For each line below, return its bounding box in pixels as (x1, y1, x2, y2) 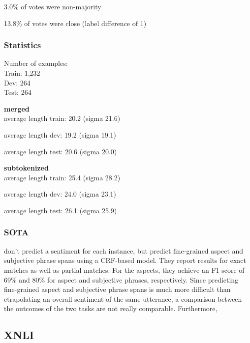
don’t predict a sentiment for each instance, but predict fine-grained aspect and (4, 245, 244, 256)
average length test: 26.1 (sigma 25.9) (4, 205, 117, 215)
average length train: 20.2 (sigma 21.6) (4, 113, 121, 123)
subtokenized (4, 163, 49, 173)
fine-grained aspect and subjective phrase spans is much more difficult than (4, 284, 231, 294)
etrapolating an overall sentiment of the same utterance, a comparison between (4, 293, 242, 304)
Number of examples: (4, 58, 68, 68)
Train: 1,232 (4, 68, 40, 78)
